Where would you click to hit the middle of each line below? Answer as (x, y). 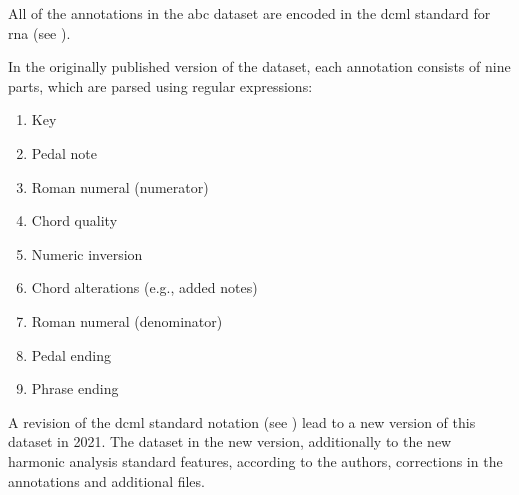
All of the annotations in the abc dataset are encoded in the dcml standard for (249, 13)
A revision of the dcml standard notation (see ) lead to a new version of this (242, 421)
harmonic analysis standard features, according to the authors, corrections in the (255, 460)
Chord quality (74, 220)
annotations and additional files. (106, 480)
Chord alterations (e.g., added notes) (144, 287)
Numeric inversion (87, 253)
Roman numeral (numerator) (120, 186)
